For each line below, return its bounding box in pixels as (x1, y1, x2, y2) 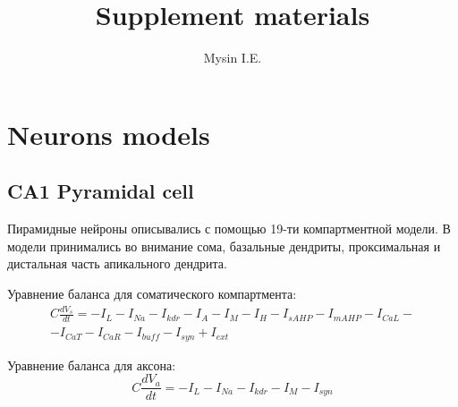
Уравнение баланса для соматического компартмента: (7, 284, 297, 302)
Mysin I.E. (203, 48, 262, 67)
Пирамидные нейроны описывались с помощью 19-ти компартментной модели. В (7, 219, 451, 238)
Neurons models (7, 115, 210, 152)
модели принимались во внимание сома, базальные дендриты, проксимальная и (7, 236, 441, 255)
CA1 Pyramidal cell (7, 177, 194, 205)
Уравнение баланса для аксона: (7, 355, 176, 374)
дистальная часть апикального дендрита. (7, 254, 227, 273)
